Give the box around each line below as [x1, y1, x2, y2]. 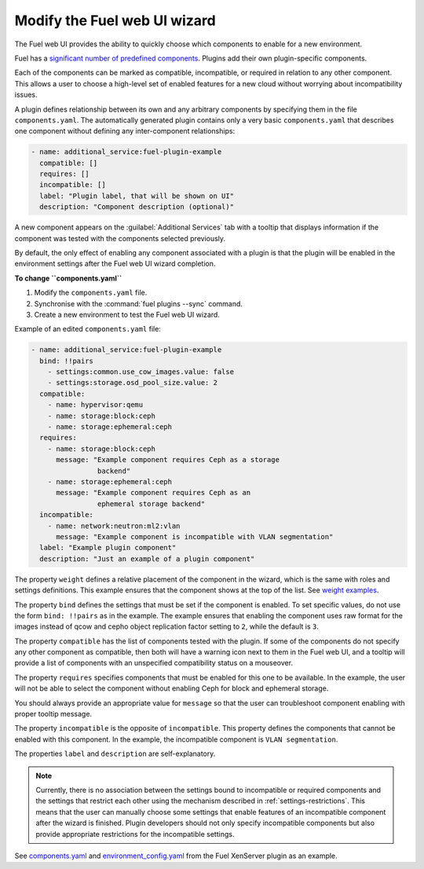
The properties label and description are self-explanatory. [14, 749, 216, 758]
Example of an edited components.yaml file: [14, 324, 161, 334]
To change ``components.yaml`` [14, 273, 122, 283]
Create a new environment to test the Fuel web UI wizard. [34, 310, 220, 319]
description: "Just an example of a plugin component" [39, 554, 255, 563]
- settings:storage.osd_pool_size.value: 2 [47, 378, 217, 387]
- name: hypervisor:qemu [47, 401, 144, 409]
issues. [14, 90, 38, 100]
